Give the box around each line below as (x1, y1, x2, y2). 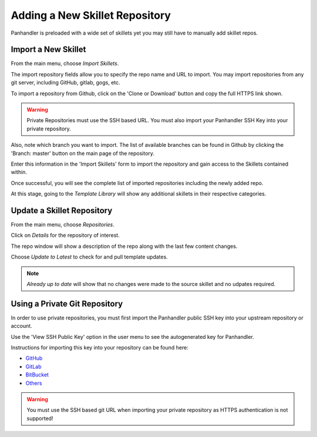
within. (11, 169, 28, 176)
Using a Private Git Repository (11, 298, 123, 308)
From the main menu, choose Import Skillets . (11, 60, 119, 67)
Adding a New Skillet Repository (11, 9, 171, 22)
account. (11, 322, 32, 330)
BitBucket (25, 371, 49, 378)
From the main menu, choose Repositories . (11, 221, 114, 228)
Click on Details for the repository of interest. (11, 232, 120, 239)
